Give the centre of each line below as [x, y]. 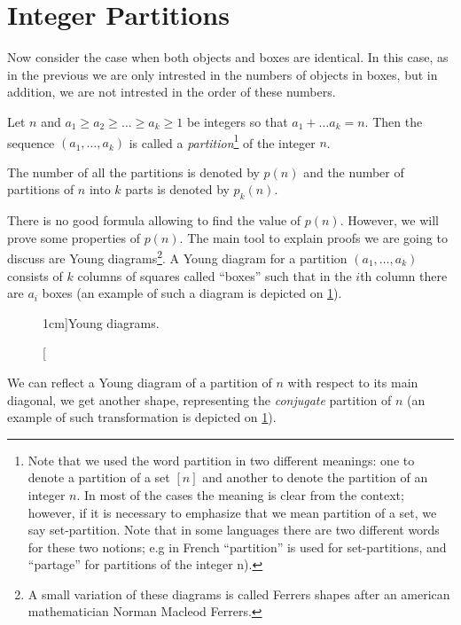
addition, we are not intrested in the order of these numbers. [172, 92]
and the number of [354, 172]
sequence [31, 142]
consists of [35, 275]
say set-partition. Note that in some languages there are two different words [234, 530]
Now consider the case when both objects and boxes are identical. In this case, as [228, 57]
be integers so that [237, 121]
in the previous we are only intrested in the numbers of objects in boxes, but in [223, 74]
